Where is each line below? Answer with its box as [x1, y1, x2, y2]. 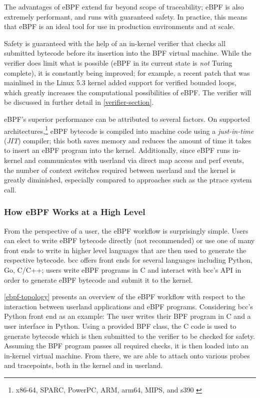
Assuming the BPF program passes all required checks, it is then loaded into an [4, 340, 248, 351]
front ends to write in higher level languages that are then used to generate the [4, 245, 246, 255]
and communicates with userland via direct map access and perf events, [24, 154, 244, 165]
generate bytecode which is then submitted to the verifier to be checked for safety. [4, 330, 255, 341]
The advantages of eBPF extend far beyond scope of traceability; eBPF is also [4, 2, 244, 12]
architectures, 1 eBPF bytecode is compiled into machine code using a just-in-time [4, 124, 254, 136]
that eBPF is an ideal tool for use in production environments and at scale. [4, 21, 235, 32]
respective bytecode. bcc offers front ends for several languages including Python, [4, 255, 252, 265]
